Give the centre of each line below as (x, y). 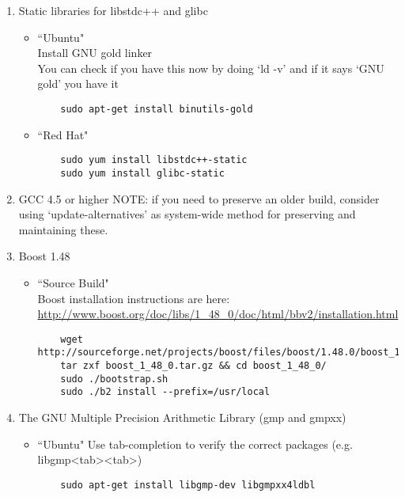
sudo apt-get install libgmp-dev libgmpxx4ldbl (188, 485)
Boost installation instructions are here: (134, 298)
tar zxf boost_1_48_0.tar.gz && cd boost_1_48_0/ (193, 366)
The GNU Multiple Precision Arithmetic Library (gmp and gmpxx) (182, 417)
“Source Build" (73, 282)
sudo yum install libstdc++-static (154, 160)
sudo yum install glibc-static (142, 173)
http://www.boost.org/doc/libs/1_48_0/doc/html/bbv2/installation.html (218, 314)
